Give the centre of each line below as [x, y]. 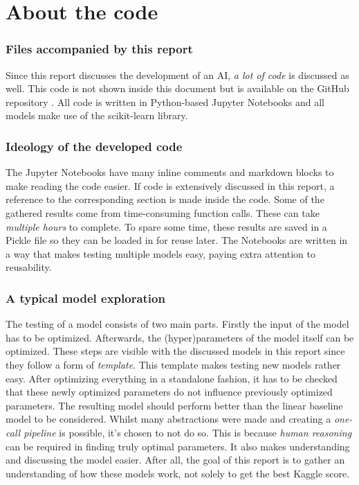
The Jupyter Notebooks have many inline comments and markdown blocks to [170, 172]
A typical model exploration [85, 298]
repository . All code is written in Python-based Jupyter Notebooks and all [165, 102]
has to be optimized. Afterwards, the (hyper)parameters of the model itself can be [180, 337]
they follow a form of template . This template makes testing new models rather [173, 364]
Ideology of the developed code [94, 146]
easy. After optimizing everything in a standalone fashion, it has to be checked [172, 378]
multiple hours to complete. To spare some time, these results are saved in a [166, 226]
